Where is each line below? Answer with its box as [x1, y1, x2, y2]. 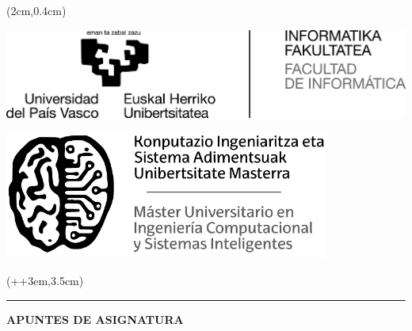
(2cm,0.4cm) [6, 2, 67, 18]
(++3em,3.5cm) [6, 272, 84, 288]
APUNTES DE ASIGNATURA [6, 310, 184, 327]
